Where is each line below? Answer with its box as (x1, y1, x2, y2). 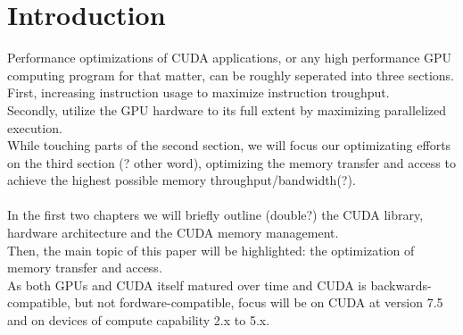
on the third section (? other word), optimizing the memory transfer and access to (7, 153, 456, 172)
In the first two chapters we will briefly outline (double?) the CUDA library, (7, 205, 424, 224)
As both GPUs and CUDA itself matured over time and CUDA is (7, 275, 367, 294)
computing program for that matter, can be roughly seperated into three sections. (7, 65, 455, 84)
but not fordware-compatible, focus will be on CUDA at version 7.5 (74, 293, 443, 312)
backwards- (370, 275, 432, 294)
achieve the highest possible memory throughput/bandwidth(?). (7, 171, 356, 189)
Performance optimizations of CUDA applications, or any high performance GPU (7, 48, 452, 67)
